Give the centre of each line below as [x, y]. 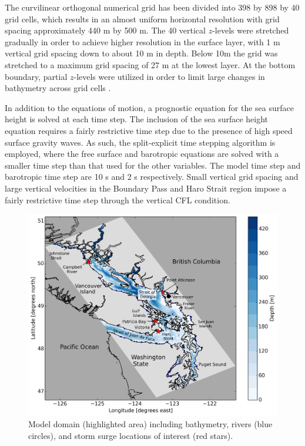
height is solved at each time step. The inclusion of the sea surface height [137, 119]
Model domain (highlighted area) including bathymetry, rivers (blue [150, 424]
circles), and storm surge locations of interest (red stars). [131, 435]
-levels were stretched [251, 30]
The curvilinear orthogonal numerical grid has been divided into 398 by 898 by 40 [152, 7]
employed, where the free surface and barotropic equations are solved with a [142, 154]
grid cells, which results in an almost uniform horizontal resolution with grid [142, 19]
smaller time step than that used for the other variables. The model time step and [153, 165]
